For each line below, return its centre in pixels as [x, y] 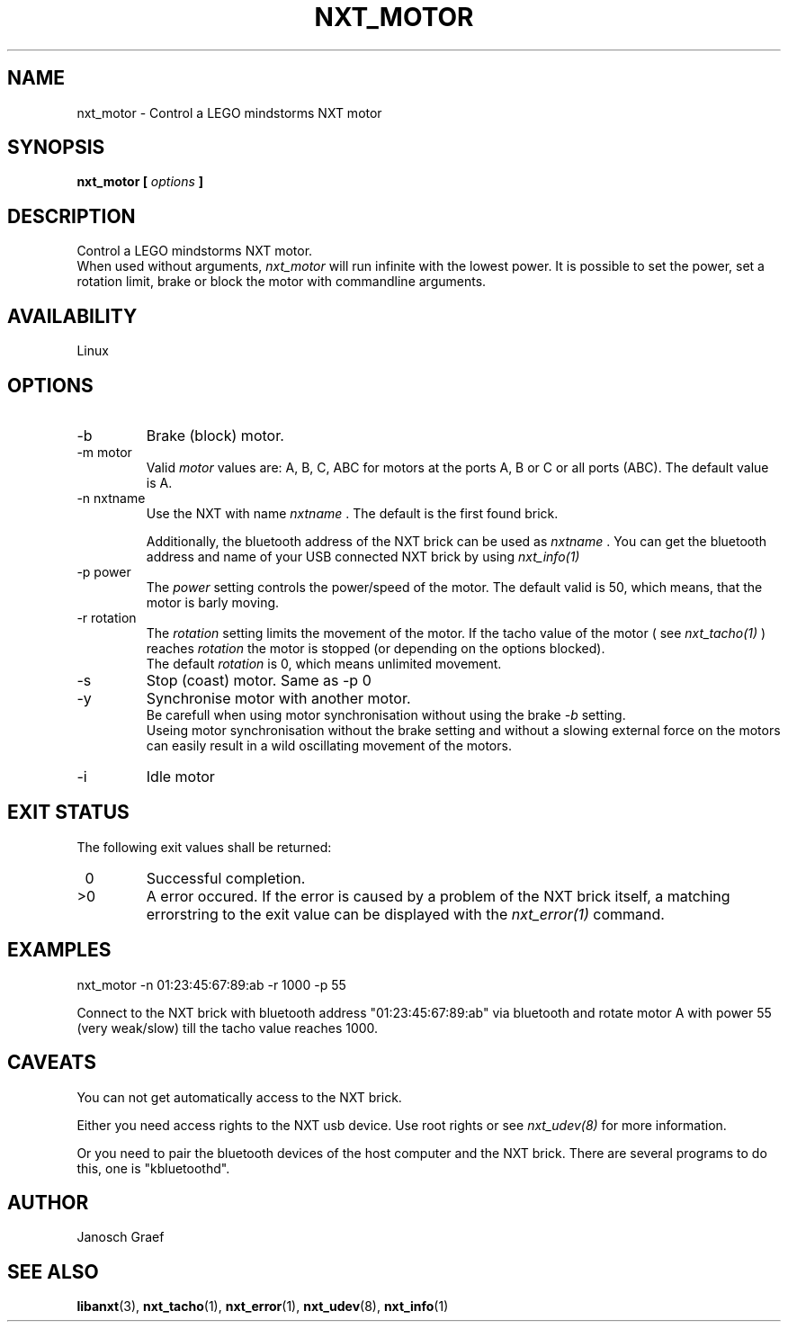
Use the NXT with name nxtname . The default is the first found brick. [352, 513]
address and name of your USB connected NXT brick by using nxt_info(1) [363, 556]
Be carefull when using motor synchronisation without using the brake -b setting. [386, 714]
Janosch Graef [121, 1237]
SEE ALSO [53, 1271]
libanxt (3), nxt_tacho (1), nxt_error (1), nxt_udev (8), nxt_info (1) [263, 1307]
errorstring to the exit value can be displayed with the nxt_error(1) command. [405, 914]
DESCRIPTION [72, 216]
